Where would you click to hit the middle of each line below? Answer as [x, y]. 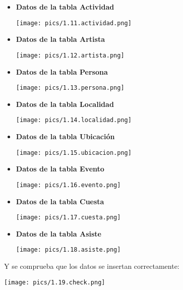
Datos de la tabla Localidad [65, 104]
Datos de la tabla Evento [60, 169]
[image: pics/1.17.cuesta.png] [68, 218]
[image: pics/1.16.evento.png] [68, 185]
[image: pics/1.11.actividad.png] [74, 23]
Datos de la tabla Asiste [59, 233]
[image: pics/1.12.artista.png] [70, 55]
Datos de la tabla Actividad [65, 7]
